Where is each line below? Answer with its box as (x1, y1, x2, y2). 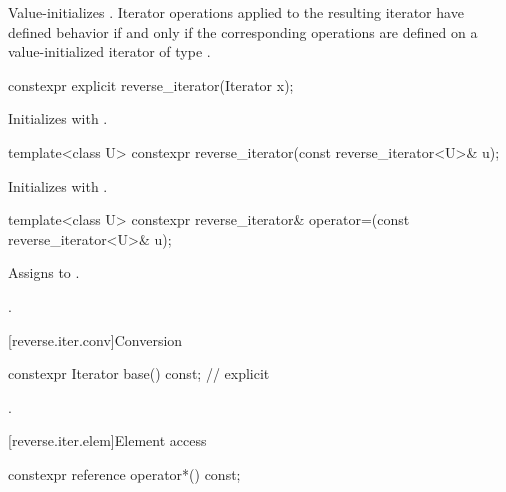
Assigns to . (8, 262, 80, 283)
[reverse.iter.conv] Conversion (8, 329, 183, 350)
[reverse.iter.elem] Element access (8, 430, 207, 451)
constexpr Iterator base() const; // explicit (8, 363, 270, 384)
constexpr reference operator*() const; (8, 463, 241, 484)
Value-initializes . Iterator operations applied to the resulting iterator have (8, 2, 464, 22)
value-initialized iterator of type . (8, 41, 211, 62)
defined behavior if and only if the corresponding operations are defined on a (8, 21, 478, 42)
